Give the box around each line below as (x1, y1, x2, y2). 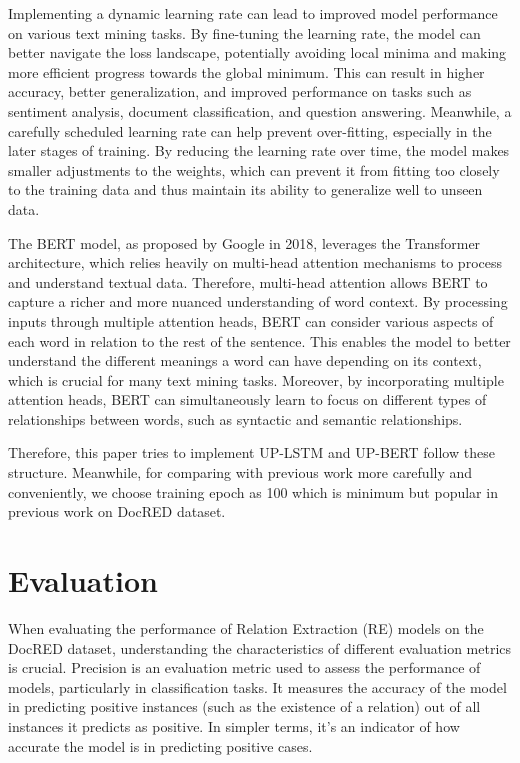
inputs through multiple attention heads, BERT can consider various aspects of (8, 310, 494, 331)
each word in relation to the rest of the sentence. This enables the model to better (8, 330, 511, 351)
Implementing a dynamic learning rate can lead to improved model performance (8, 3, 498, 23)
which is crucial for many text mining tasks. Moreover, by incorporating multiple (8, 369, 504, 390)
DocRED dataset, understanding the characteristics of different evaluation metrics (8, 637, 512, 658)
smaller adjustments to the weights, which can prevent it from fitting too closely (8, 159, 500, 180)
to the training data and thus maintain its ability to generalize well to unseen (8, 179, 483, 200)
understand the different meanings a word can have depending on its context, (8, 350, 482, 371)
